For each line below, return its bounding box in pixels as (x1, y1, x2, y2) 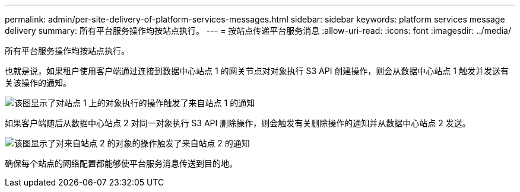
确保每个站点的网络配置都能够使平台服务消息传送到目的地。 (5, 158, 237, 168)
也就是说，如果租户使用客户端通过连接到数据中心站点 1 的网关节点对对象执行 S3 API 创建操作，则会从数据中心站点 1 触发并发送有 (5, 66, 509, 76)
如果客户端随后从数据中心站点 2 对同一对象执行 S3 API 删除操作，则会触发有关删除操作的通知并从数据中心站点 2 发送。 (5, 118, 471, 128)
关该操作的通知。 (5, 78, 71, 88)
